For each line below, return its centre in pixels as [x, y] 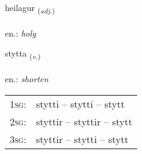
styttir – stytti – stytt [82, 139]
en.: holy [21, 33]
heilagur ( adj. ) [30, 8]
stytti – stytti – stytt [80, 103]
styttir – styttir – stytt [84, 121]
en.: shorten [27, 79]
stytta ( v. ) [23, 54]
